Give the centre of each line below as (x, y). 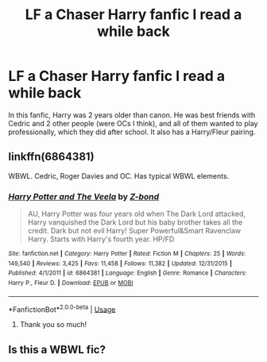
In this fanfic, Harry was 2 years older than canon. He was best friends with (132, 115)
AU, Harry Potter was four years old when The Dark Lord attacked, (137, 214)
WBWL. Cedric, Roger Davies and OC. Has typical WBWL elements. (119, 175)
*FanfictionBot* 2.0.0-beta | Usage (62, 309)
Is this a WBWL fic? (57, 350)
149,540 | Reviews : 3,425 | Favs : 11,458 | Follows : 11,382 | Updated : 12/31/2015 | (120, 264)
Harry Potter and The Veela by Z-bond (84, 196)
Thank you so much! (53, 325)
